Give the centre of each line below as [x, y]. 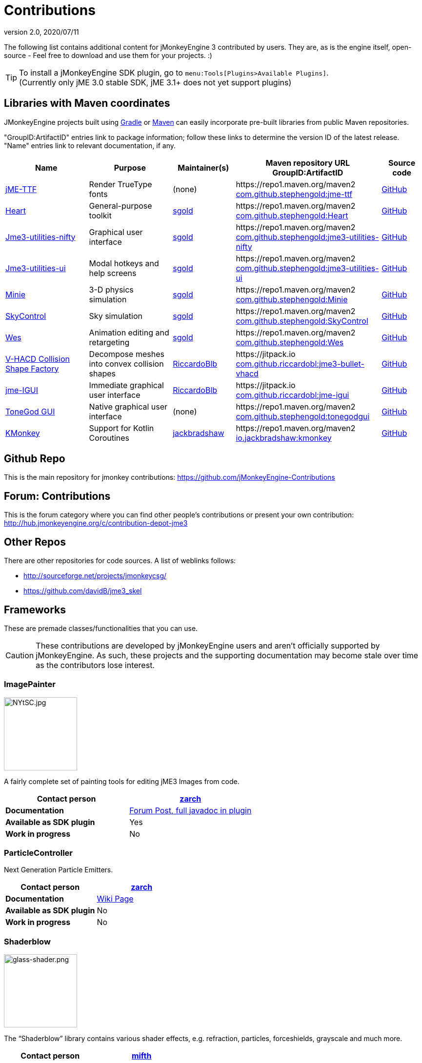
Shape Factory [32, 368]
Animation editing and [129, 332]
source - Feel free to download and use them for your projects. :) [108, 55]
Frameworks [35, 610]
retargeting [109, 342]
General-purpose [121, 206]
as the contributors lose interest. [95, 665]
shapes [102, 373]
